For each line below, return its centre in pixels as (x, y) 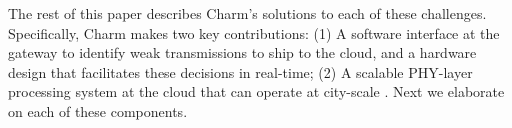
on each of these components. (98, 110)
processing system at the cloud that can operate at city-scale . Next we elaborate (256, 91)
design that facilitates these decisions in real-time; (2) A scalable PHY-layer (240, 71)
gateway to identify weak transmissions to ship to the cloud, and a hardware (242, 52)
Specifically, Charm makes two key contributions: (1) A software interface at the (254, 32)
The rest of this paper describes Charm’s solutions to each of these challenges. (247, 13)
